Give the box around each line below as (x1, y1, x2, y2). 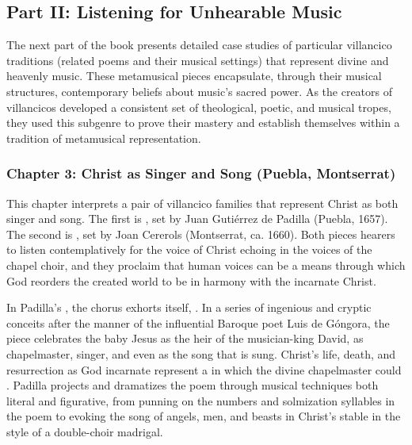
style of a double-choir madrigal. (6, 423, 163, 439)
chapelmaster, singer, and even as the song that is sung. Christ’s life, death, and (6, 345, 396, 362)
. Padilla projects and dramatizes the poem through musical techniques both (6, 377, 379, 393)
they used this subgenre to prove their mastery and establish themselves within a (6, 114, 400, 131)
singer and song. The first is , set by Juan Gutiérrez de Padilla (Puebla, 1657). (6, 210, 388, 227)
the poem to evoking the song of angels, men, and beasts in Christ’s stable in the (6, 408, 401, 424)
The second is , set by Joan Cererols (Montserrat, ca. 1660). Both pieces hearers (6, 225, 395, 242)
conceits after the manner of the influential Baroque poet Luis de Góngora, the (6, 314, 390, 331)
